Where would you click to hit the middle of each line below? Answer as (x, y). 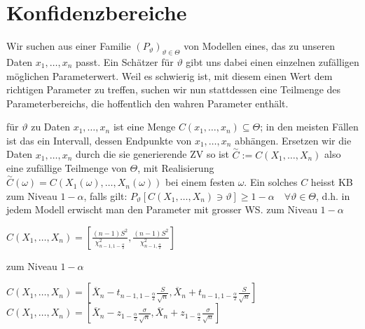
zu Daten (50, 127)
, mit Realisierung (176, 168)
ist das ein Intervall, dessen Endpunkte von (99, 140)
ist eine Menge (144, 127)
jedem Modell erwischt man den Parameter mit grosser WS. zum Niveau (162, 209)
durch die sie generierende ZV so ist (152, 154)
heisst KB (332, 182)
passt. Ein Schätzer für (125, 61)
